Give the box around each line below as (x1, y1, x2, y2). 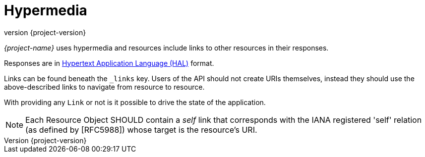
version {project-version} (4, 28, 86, 37)
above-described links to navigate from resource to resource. (4, 82, 205, 91)
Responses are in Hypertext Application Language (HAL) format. (4, 58, 214, 67)
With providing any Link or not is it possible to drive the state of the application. (4, 98, 266, 106)
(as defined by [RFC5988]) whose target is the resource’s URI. (25, 124, 257, 135)
